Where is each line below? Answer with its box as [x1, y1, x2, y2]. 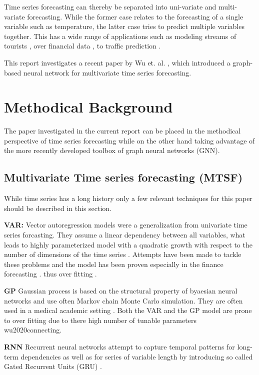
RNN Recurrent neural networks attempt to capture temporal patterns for [4, 341, 235, 351]
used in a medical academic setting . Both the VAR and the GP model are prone [4, 305, 252, 315]
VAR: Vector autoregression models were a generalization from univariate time [4, 219, 247, 230]
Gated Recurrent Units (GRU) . [4, 361, 102, 371]
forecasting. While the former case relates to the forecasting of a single [27, 11, 243, 21]
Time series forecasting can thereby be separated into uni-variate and [4, 1, 216, 11]
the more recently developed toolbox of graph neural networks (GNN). [4, 145, 220, 155]
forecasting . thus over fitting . [4, 268, 97, 279]
